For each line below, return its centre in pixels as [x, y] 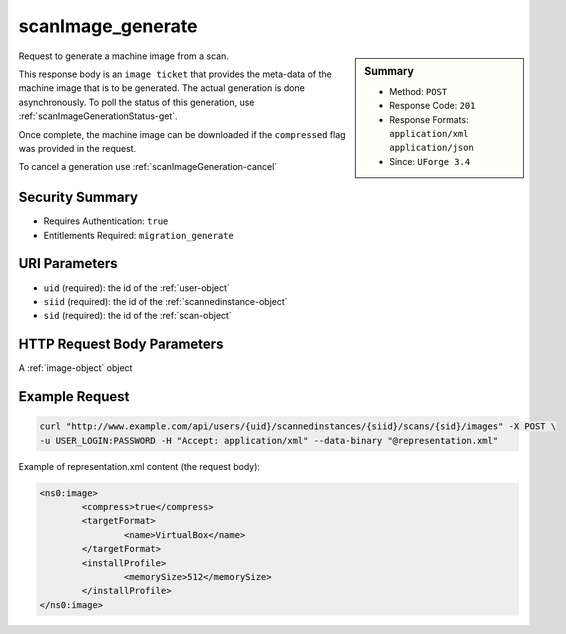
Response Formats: [429, 119]
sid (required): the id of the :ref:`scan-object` [137, 316]
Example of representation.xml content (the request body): [139, 466]
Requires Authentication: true [106, 221]
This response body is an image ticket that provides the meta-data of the [175, 74]
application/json [431, 148]
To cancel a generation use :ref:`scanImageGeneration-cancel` [148, 167]
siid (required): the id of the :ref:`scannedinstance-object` [166, 301]
